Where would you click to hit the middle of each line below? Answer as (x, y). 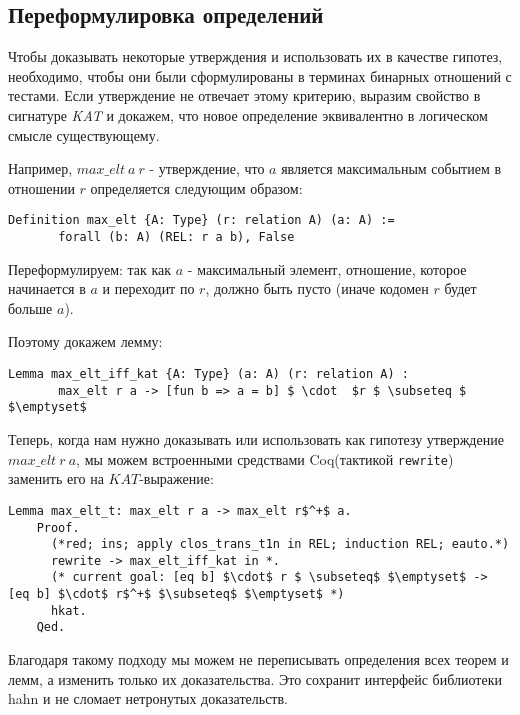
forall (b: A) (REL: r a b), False (176, 237)
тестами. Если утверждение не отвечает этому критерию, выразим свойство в (244, 95)
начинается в (47, 288)
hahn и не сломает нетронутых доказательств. (148, 698)
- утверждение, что (207, 168)
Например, (40, 168)
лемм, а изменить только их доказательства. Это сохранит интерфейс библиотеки (255, 678)
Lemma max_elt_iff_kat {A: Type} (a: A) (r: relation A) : (208, 374)
